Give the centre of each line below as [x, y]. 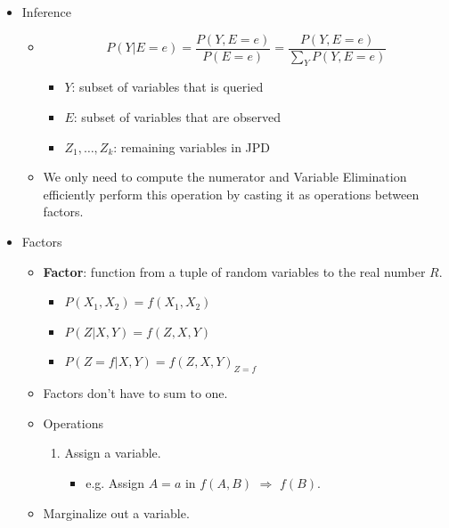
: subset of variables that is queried [167, 87]
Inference [47, 12]
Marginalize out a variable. [116, 512]
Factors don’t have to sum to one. [135, 393]
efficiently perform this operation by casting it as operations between [231, 194]
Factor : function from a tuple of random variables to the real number [234, 271]
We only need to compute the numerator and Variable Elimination [225, 177]
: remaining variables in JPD [192, 146]
